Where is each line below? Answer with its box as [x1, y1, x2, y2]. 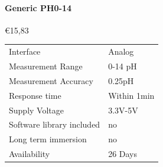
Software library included [9, 118, 100, 131]
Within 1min [108, 89, 155, 101]
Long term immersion [9, 133, 87, 145]
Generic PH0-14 [5, 1, 72, 14]
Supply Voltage [9, 103, 64, 116]
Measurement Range [9, 59, 83, 72]
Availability [9, 148, 50, 160]
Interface [9, 45, 41, 58]
